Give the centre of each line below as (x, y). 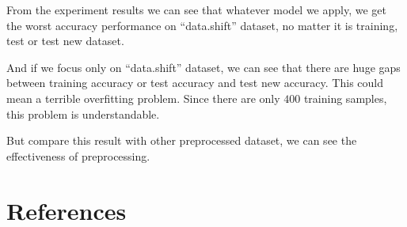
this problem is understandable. (83, 114)
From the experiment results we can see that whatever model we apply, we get (197, 9)
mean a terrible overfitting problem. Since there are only (143, 98)
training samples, (345, 98)
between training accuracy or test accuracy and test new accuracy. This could (195, 83)
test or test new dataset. (65, 41)
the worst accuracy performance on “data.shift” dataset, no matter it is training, (202, 25)
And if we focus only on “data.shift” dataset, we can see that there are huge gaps (203, 67)
